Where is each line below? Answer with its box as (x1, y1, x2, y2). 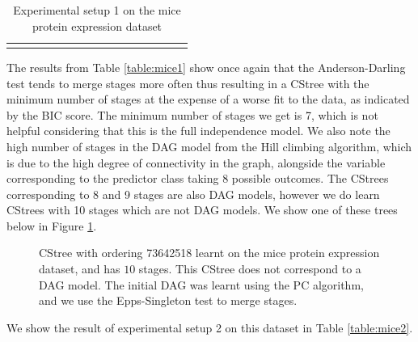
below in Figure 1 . (6, 217, 97, 234)
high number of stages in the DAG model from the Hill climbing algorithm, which (6, 137, 412, 154)
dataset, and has (39, 260, 120, 277)
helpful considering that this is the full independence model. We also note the (6, 122, 391, 139)
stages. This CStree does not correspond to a (138, 260, 361, 277)
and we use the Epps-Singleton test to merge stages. (39, 292, 298, 309)
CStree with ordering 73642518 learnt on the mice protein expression (39, 244, 380, 261)
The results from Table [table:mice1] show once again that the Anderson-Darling (6, 58, 406, 75)
